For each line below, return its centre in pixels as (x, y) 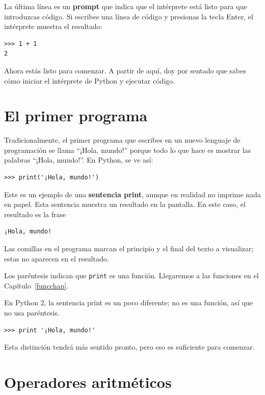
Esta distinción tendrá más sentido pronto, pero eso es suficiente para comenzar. (129, 347)
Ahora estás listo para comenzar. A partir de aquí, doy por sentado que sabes (125, 70)
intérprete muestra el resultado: (53, 26)
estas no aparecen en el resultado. (57, 258)
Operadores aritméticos (88, 382)
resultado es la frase (35, 214)
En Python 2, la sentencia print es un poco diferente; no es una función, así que (129, 302)
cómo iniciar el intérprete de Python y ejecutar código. (90, 80)
